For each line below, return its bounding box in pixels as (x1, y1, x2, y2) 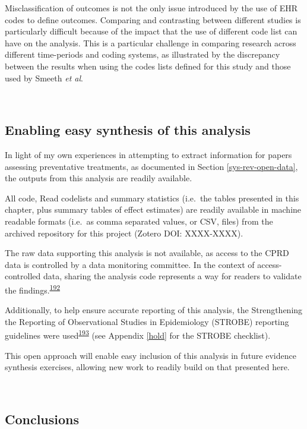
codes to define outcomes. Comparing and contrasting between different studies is (5, 13, 301, 26)
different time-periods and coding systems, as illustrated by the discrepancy (5, 48, 280, 61)
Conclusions (5, 409, 80, 428)
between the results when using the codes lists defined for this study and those (5, 59, 291, 72)
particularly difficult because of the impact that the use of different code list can (5, 25, 297, 37)
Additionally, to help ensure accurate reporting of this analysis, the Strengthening (5, 304, 303, 316)
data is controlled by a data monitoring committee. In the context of (5, 258, 255, 270)
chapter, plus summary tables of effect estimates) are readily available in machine (5, 203, 302, 216)
